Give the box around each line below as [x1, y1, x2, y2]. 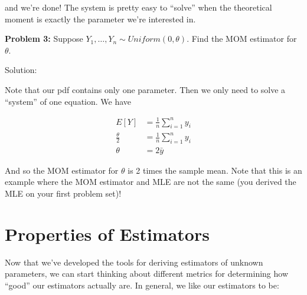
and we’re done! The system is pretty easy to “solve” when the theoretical [5, 1, 272, 13]
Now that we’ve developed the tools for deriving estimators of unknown [5, 256, 263, 268]
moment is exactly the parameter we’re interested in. [5, 12, 196, 25]
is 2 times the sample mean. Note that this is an [128, 164, 302, 176]
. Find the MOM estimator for [187, 32, 297, 45]
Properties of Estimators [5, 221, 210, 246]
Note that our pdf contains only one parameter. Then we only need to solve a [5, 83, 286, 95]
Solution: [5, 64, 37, 76]
